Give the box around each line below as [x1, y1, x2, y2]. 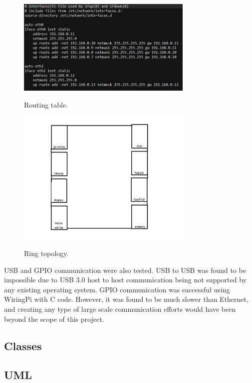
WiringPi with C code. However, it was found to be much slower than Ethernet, [4, 294, 249, 304]
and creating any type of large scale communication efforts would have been [4, 304, 236, 314]
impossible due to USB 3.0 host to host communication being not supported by [4, 274, 247, 285]
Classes [4, 338, 42, 353]
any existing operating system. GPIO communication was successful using [4, 284, 230, 294]
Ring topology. [24, 248, 69, 258]
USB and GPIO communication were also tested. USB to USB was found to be [4, 264, 246, 275]
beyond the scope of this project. [4, 313, 104, 324]
